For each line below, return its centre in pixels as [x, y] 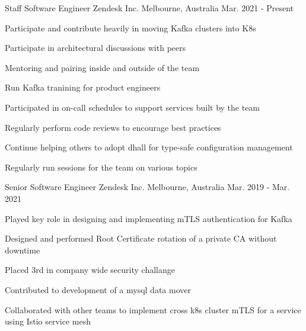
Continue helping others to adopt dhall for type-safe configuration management [149, 147]
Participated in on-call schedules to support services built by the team [133, 107]
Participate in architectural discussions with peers [95, 48]
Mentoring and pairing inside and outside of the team [102, 67]
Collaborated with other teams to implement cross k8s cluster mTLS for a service [153, 309]
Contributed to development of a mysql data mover [98, 289]
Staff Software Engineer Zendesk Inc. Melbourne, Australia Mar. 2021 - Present [149, 8]
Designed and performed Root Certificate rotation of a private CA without [141, 238]
